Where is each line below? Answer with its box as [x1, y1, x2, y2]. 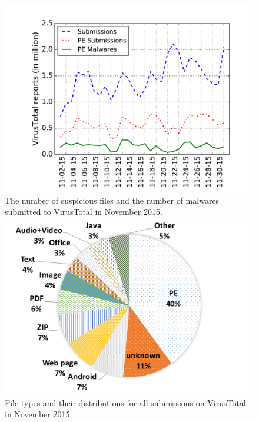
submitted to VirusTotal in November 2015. [5, 205, 162, 218]
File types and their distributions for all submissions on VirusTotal [5, 396, 246, 408]
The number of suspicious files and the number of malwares [5, 194, 220, 206]
